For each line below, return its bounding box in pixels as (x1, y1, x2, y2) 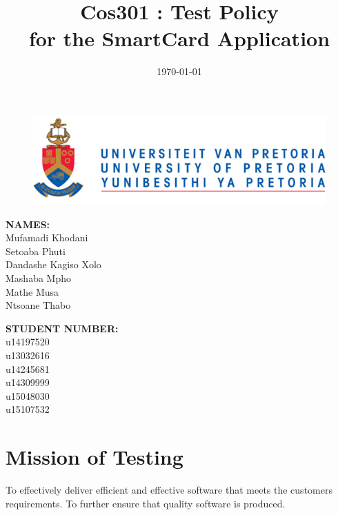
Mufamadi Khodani (6, 230, 88, 245)
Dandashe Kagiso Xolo (6, 257, 101, 272)
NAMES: (6, 216, 50, 231)
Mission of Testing (6, 443, 183, 471)
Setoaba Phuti (6, 243, 66, 258)
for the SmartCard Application (28, 24, 330, 52)
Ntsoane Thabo (6, 298, 71, 312)
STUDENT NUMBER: (6, 321, 119, 335)
